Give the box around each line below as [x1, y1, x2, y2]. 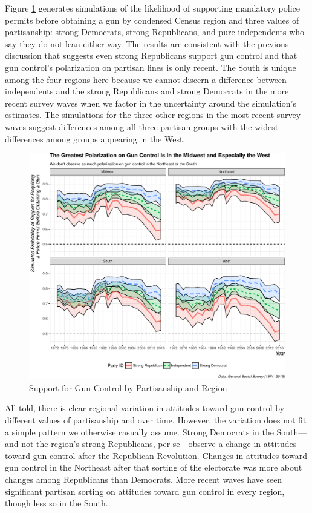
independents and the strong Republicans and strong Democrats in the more [5, 85, 289, 98]
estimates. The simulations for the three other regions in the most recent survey [5, 108, 301, 121]
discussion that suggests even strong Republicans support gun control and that [5, 49, 297, 62]
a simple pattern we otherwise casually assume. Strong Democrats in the [5, 425, 274, 438]
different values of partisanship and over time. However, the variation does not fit [5, 413, 307, 426]
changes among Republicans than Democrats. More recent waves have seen [5, 472, 282, 485]
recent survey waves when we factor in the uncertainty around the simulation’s [5, 96, 296, 109]
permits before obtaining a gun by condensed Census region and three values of [5, 13, 299, 26]
